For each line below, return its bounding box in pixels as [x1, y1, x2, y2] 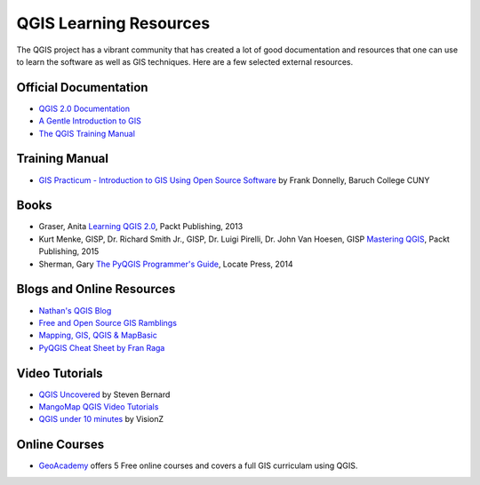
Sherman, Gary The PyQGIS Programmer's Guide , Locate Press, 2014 [38, 258, 293, 269]
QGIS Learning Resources [16, 13, 211, 33]
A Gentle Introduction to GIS [38, 115, 141, 126]
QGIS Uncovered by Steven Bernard [38, 389, 171, 400]
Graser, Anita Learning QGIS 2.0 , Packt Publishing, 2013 [38, 221, 244, 232]
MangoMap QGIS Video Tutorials [38, 401, 159, 412]
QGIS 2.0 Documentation [38, 103, 131, 114]
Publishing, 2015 [38, 246, 100, 257]
